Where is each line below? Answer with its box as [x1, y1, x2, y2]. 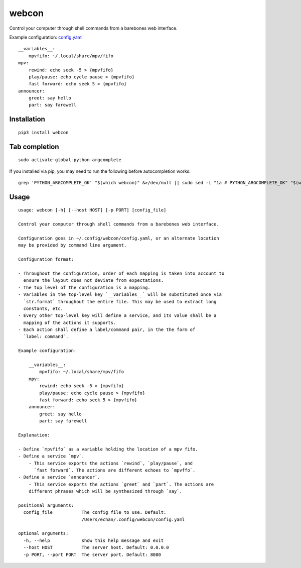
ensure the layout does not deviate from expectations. [23, 278, 164, 283]
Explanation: [18, 432, 50, 438]
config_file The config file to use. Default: [23, 510, 167, 515]
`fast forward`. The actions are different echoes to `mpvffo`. [34, 467, 196, 473]
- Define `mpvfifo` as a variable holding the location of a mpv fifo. [18, 446, 198, 452]
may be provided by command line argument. [18, 243, 127, 248]
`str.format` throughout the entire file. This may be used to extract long [23, 299, 217, 304]
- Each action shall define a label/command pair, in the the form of [18, 327, 196, 332]
